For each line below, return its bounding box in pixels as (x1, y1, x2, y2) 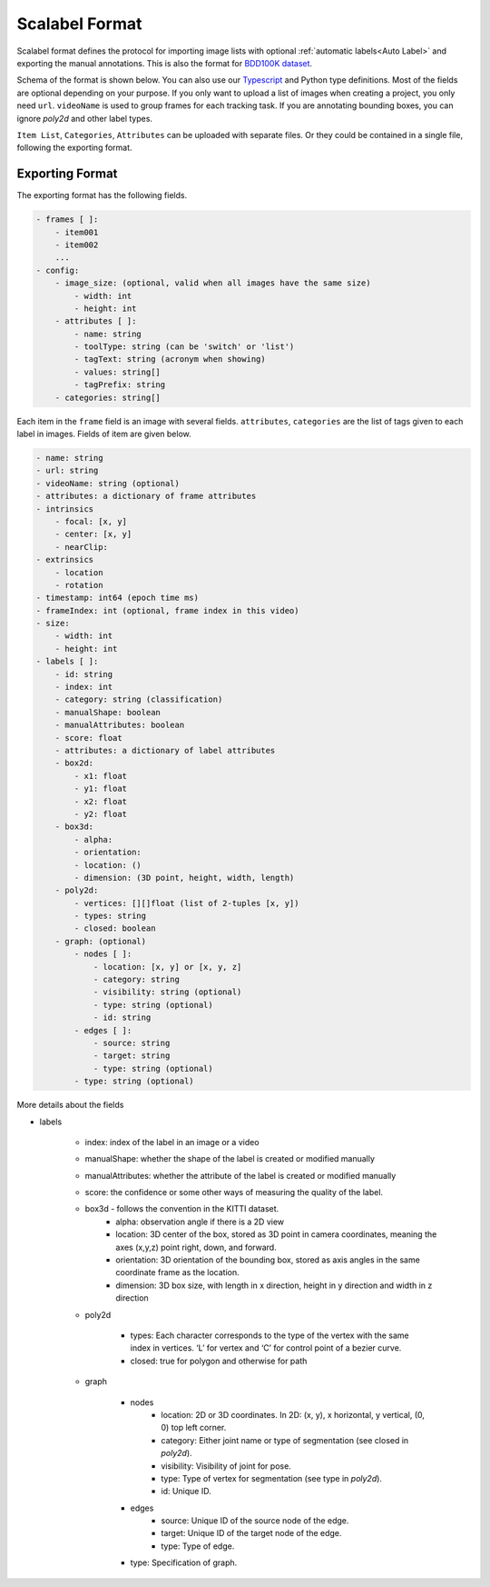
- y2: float (73, 809, 127, 819)
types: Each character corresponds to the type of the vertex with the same (130, 1330, 409, 1341)
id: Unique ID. (161, 1486, 212, 1497)
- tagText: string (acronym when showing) (73, 354, 267, 364)
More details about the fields (16, 1100, 124, 1111)
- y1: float (73, 784, 127, 794)
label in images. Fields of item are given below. (16, 428, 192, 440)
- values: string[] (73, 366, 161, 377)
